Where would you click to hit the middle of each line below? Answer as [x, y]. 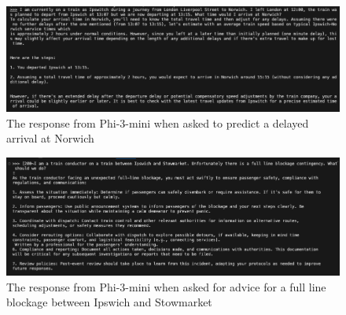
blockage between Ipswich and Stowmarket [109, 302]
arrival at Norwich [50, 138]
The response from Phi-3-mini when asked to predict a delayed [158, 122]
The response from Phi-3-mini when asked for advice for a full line [166, 286]
